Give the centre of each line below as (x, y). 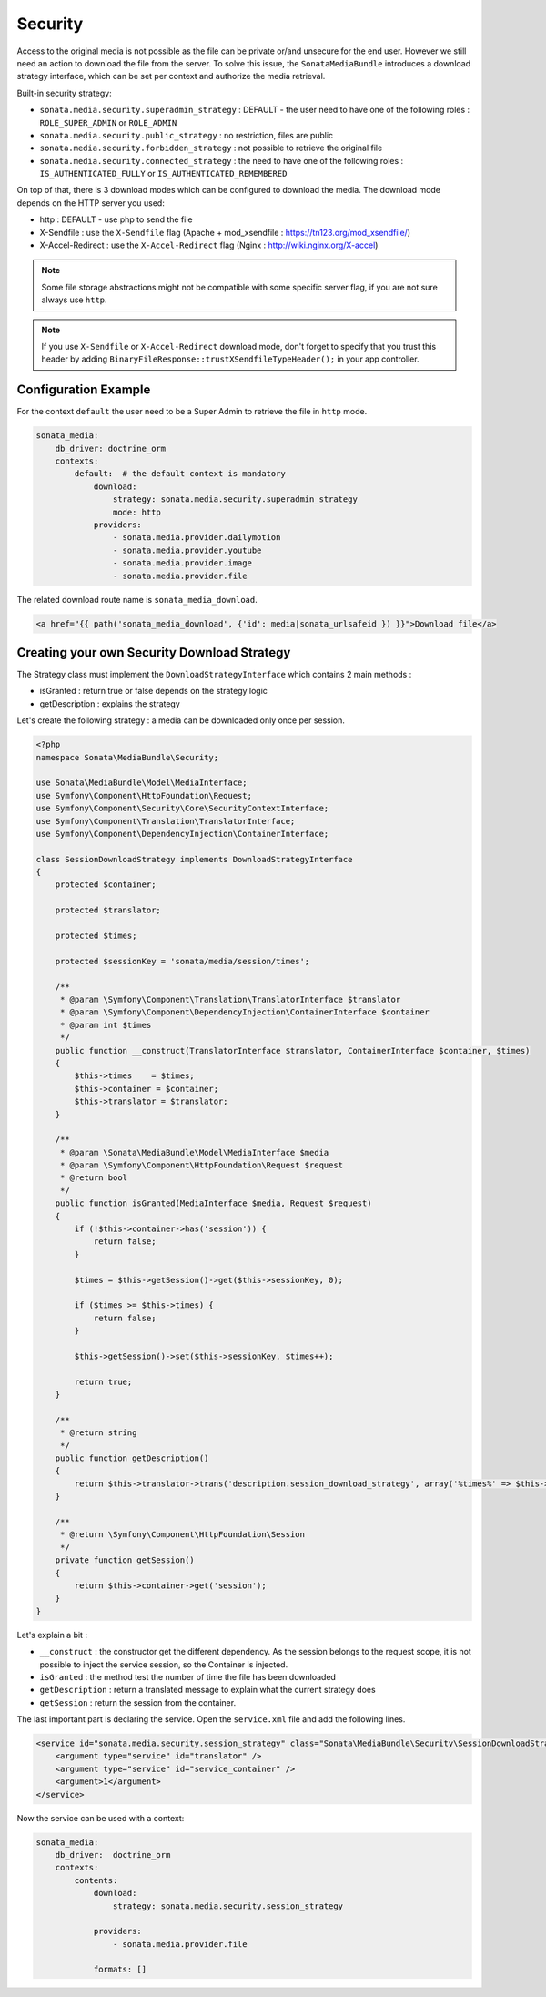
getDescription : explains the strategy (110, 703)
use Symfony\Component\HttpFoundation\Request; (144, 795)
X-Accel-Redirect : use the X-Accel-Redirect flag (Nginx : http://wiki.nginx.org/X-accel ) (209, 245)
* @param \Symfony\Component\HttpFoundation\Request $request (202, 1165)
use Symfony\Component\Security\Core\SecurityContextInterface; (182, 809)
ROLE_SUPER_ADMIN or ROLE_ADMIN (108, 122)
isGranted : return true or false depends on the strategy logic (154, 691)
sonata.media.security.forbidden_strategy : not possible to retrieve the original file (211, 148)
